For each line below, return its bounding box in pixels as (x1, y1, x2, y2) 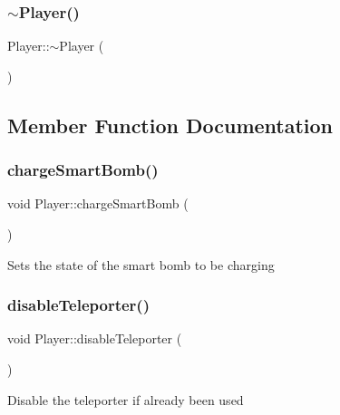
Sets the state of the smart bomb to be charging (7, 255, 275, 274)
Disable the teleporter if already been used (7, 390, 244, 409)
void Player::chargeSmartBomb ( (7, 194, 189, 213)
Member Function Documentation (7, 111, 334, 139)
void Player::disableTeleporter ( (7, 329, 182, 348)
